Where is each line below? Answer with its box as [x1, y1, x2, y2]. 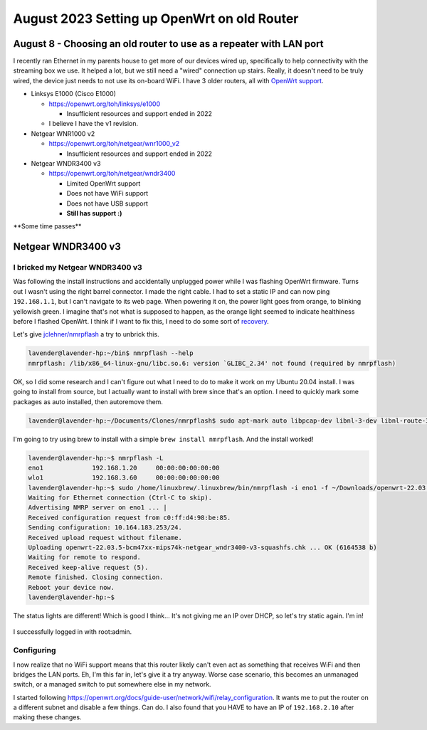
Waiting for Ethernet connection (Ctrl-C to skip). [28, 494, 213, 502]
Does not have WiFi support [66, 189, 149, 198]
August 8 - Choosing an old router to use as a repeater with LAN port [13, 38, 324, 50]
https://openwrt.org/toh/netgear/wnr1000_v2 [48, 139, 180, 148]
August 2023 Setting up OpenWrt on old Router [13, 11, 299, 26]
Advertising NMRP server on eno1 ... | [28, 504, 167, 512]
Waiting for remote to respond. [28, 554, 142, 561]
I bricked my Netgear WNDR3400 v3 [13, 263, 142, 273]
